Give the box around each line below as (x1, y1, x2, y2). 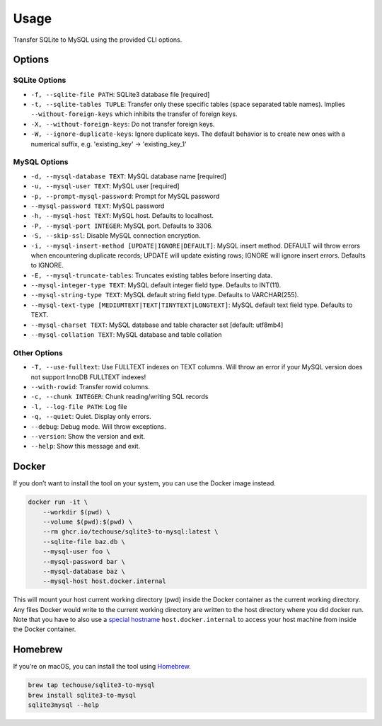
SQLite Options (13, 75, 66, 85)
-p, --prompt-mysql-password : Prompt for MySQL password (30, 192, 220, 200)
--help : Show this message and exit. (30, 442, 141, 451)
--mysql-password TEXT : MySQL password (30, 202, 165, 210)
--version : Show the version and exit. (30, 432, 146, 440)
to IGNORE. (30, 261, 64, 270)
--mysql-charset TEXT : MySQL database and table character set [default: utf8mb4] (30, 321, 284, 329)
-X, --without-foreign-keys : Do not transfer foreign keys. (30, 120, 215, 128)
